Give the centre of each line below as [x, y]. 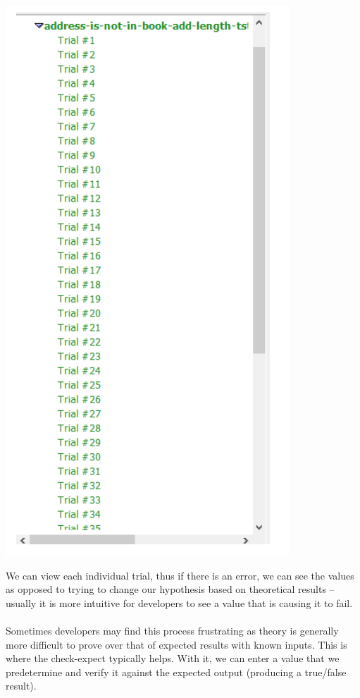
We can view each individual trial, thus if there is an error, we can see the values [180, 575]
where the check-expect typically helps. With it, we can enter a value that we [173, 658]
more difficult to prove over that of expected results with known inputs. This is [176, 644]
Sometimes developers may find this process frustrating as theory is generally [172, 630]
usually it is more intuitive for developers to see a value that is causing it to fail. [179, 602]
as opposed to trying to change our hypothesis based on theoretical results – [170, 589]
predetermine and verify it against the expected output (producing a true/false [176, 672]
